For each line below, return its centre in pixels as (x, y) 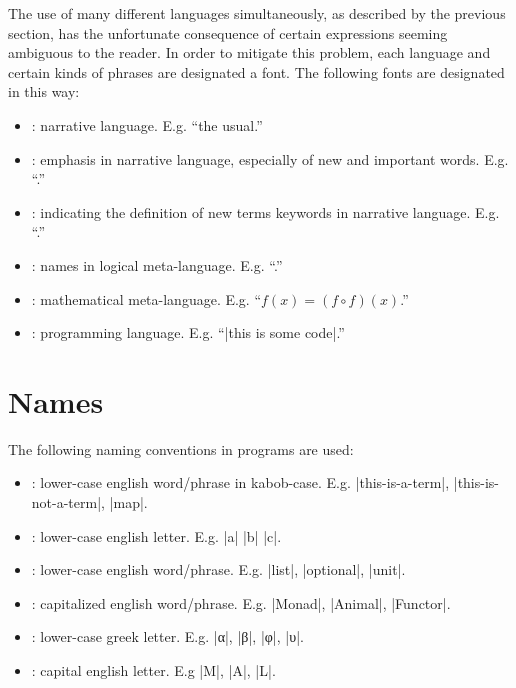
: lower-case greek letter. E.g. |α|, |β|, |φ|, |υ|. (167, 636)
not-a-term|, (68, 502)
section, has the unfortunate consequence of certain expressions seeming (228, 32)
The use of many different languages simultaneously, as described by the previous (257, 13)
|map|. (128, 502)
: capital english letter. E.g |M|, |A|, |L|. (153, 670)
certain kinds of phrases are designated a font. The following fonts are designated (256, 71)
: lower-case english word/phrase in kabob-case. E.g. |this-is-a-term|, (240, 482)
